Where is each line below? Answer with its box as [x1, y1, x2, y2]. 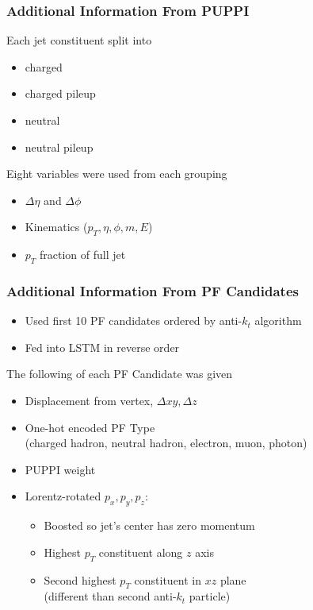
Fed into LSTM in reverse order [25, 338, 180, 355]
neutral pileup [25, 138, 94, 155]
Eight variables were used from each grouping [6, 165, 227, 182]
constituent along [98, 543, 183, 560]
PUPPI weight [25, 461, 96, 477]
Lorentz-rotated [25, 488, 101, 504]
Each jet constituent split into [6, 32, 152, 48]
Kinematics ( [25, 218, 88, 235]
